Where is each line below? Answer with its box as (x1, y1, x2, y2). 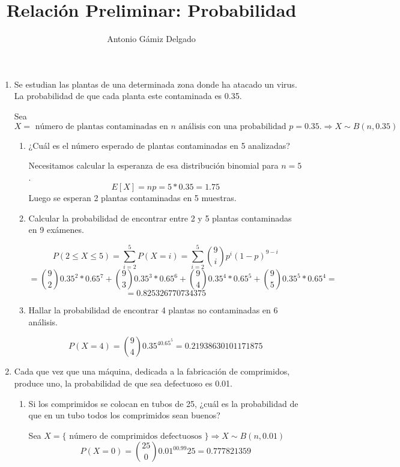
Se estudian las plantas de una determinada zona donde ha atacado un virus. (14, 77, 297, 90)
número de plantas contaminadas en (35, 122, 168, 131)
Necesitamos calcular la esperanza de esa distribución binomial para (28, 159, 279, 172)
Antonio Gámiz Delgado (107, 32, 196, 45)
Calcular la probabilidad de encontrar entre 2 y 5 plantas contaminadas (28, 211, 292, 224)
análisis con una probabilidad (178, 122, 286, 131)
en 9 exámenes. (28, 223, 84, 236)
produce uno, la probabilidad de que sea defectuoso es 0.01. (14, 376, 232, 389)
